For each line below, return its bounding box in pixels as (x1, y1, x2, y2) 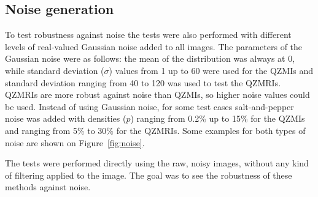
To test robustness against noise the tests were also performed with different (5, 28, 292, 41)
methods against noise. (5, 180, 91, 193)
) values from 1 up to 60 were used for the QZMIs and (109, 64, 313, 76)
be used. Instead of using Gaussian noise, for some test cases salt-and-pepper (5, 100, 294, 113)
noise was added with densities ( (5, 112, 126, 125)
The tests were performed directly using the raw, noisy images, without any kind (5, 157, 309, 169)
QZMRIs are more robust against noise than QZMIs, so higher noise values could (5, 88, 310, 101)
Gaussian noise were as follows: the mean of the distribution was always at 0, (5, 52, 295, 65)
